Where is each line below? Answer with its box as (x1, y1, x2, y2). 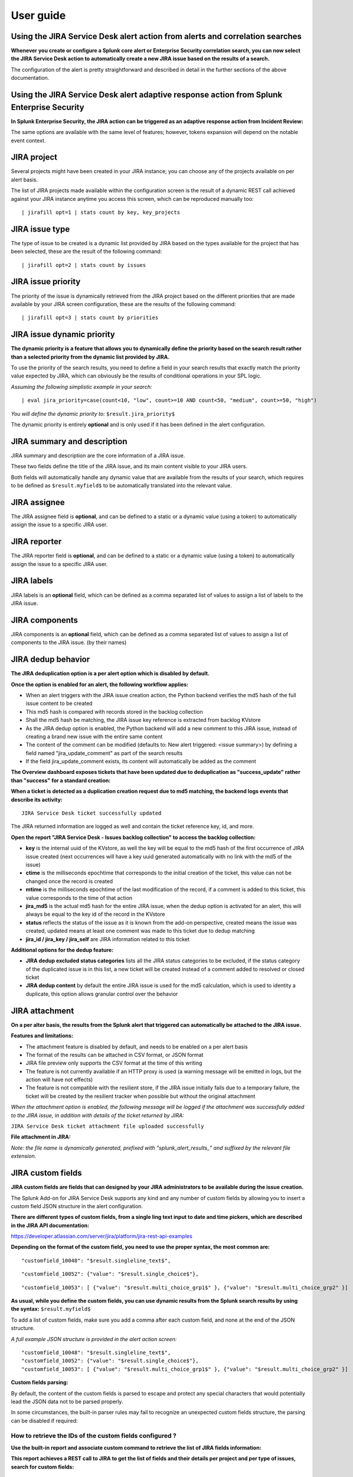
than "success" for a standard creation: (11, 777, 111, 784)
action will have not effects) (25, 1076, 93, 1084)
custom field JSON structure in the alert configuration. (11, 1202, 143, 1209)
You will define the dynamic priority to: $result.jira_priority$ (11, 410, 175, 417)
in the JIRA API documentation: (11, 1222, 90, 1229)
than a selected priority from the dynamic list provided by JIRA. (11, 353, 170, 360)
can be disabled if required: (11, 1417, 78, 1424)
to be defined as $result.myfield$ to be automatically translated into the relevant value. (11, 482, 233, 489)
